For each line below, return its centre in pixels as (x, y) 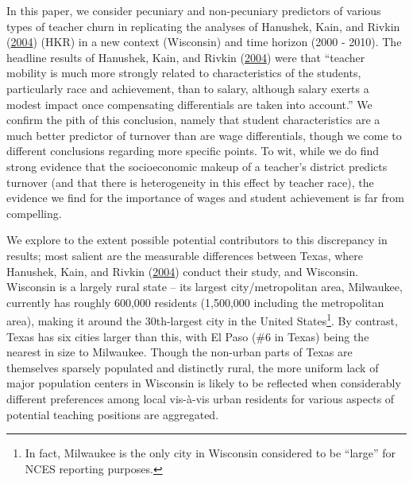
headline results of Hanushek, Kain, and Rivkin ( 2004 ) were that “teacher (186, 57)
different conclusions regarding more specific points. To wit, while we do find (193, 151)
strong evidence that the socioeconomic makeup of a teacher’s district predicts (197, 166)
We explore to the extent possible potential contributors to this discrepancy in (197, 240)
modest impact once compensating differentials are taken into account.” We (189, 104)
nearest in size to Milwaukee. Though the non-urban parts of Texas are (179, 352)
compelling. (34, 213)
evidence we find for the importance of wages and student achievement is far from (205, 198)
